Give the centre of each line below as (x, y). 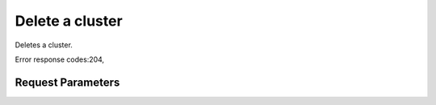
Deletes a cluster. (44, 45)
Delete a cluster (69, 21)
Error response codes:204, (60, 59)
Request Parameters (67, 82)
